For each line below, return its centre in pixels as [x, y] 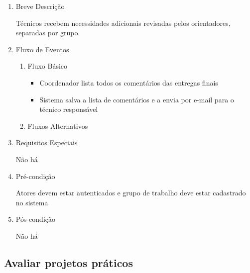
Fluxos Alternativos [58, 126]
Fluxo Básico [48, 66]
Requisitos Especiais [47, 142]
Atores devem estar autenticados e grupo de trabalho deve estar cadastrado [131, 193]
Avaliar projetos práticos [68, 262]
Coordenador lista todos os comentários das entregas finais [129, 82]
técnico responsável [69, 109]
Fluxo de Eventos [42, 49]
